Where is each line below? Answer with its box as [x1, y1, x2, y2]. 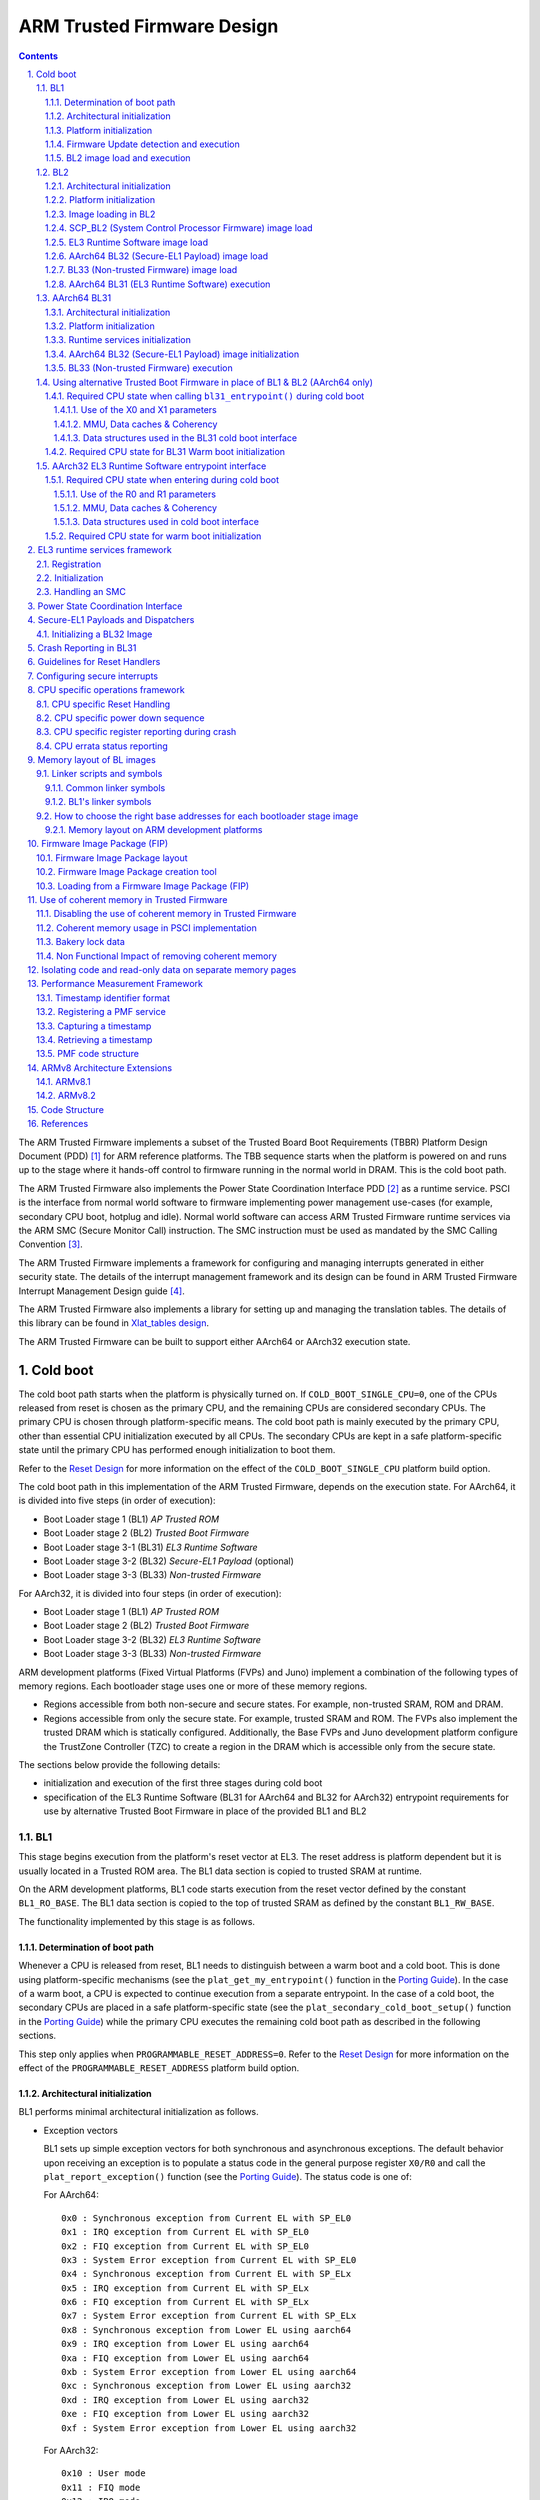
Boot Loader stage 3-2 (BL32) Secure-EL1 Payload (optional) [43, 1555, 295, 1567]
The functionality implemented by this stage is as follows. [18, 1915, 255, 1927]
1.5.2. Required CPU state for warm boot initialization [45, 530, 262, 542]
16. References [27, 1118, 89, 1130]
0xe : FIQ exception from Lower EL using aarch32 [61, 2408, 310, 2420]
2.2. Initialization [36, 572, 104, 584]
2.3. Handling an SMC [36, 586, 127, 598]
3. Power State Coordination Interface [27, 600, 183, 612]
